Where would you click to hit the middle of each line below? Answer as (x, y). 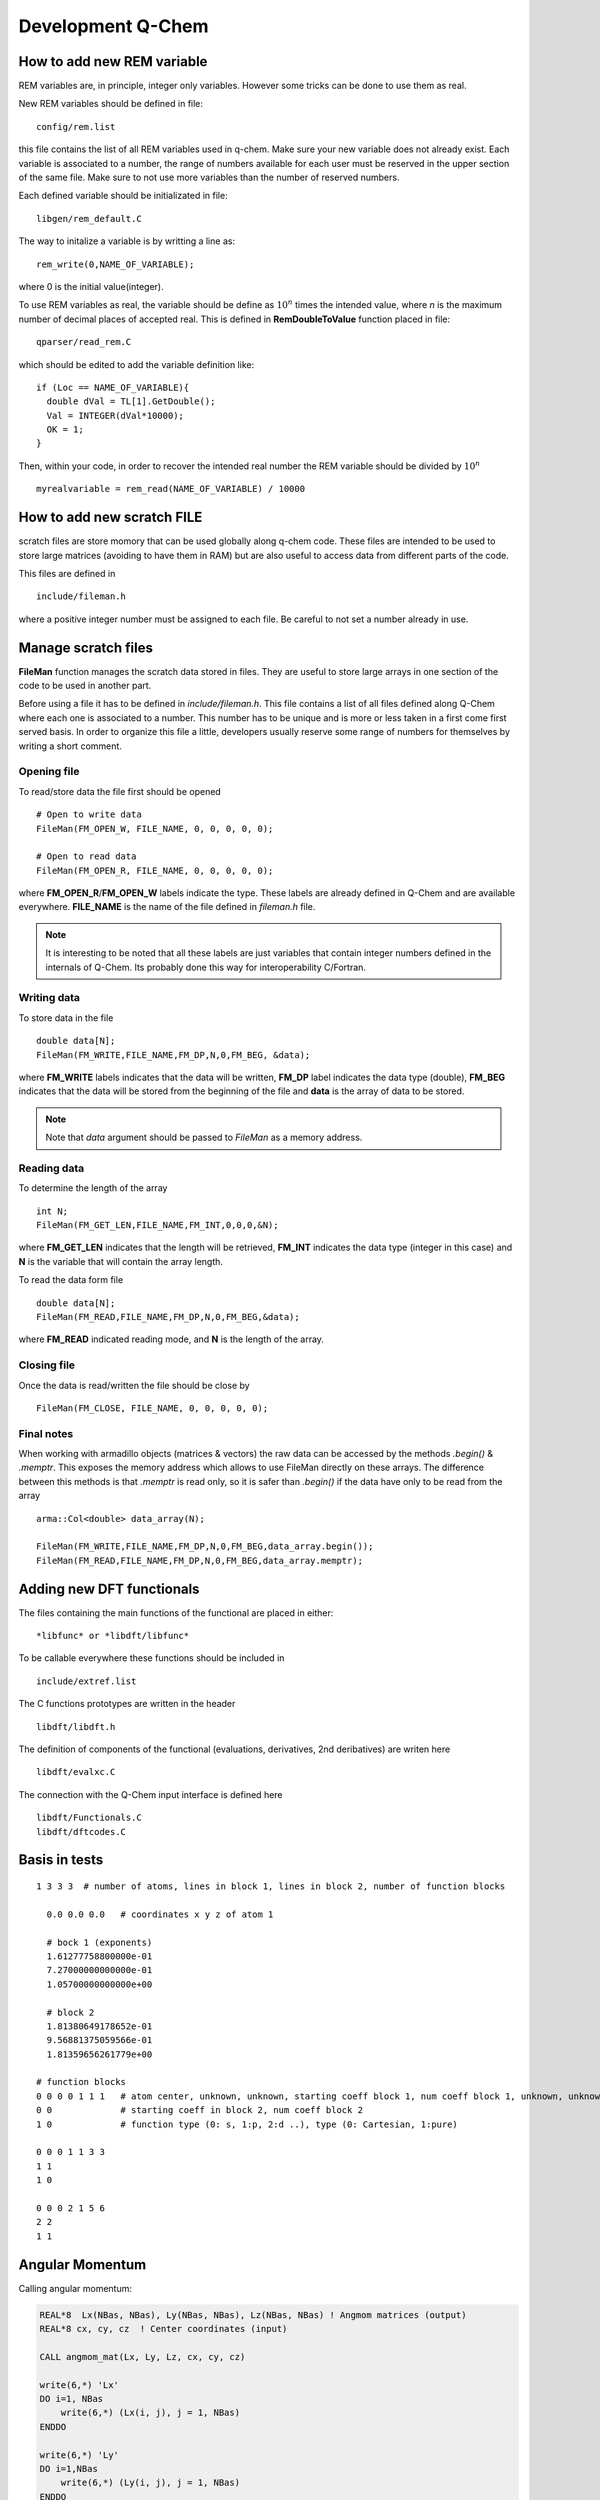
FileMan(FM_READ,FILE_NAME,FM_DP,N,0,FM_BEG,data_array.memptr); (200, 1560)
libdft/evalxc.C (76, 1772)
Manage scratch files (86, 647)
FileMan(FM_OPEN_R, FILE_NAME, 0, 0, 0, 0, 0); (155, 870)
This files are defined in (67, 573)
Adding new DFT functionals (109, 1588)
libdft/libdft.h (76, 1726)
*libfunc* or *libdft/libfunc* (113, 1636)
